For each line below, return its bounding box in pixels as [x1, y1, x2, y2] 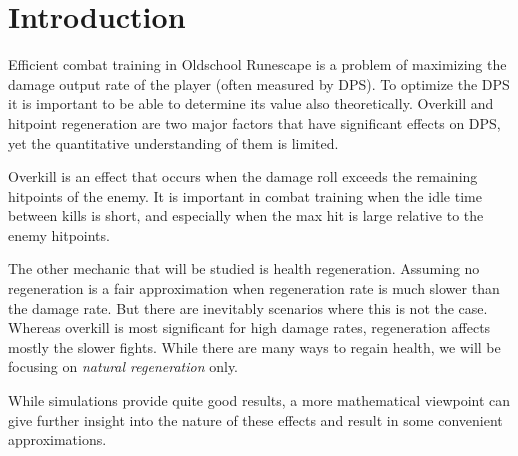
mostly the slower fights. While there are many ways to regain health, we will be [8, 336, 501, 357]
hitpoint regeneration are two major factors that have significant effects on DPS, [8, 112, 501, 133]
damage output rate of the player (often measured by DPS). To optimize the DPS [8, 73, 510, 94]
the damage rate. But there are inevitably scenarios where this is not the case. [8, 297, 488, 318]
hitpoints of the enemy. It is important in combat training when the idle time [8, 185, 482, 206]
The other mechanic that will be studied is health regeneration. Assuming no [8, 258, 480, 279]
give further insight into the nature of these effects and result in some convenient [8, 409, 503, 430]
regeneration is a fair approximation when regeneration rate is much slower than [8, 278, 500, 299]
